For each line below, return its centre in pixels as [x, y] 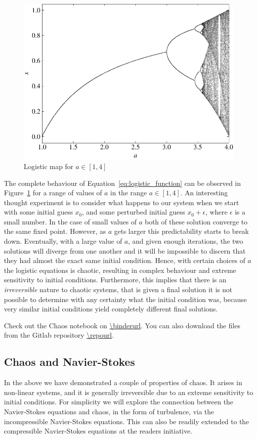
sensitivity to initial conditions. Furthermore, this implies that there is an [115, 280]
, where [216, 212]
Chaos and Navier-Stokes [69, 362]
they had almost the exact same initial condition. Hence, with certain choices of [125, 260]
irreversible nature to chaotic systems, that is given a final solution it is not [118, 289]
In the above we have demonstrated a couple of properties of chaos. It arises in [123, 382]
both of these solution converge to [196, 221]
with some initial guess [39, 212]
